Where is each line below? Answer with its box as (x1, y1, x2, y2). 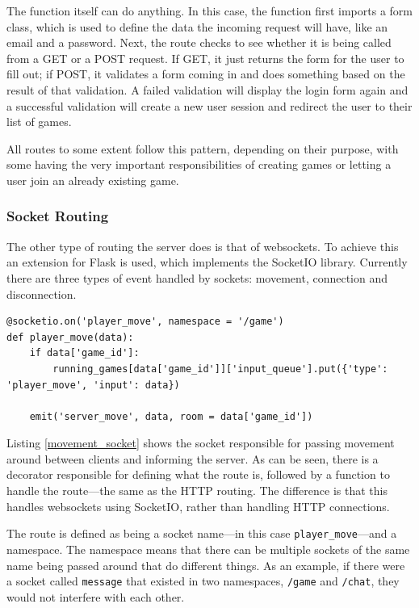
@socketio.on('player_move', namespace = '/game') (6, 316, 284, 328)
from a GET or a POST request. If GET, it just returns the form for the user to (6, 49, 404, 66)
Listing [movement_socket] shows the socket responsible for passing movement (6, 434, 395, 451)
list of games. (6, 113, 72, 130)
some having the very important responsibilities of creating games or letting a (6, 156, 392, 173)
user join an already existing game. (6, 171, 179, 188)
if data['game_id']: (29, 347, 140, 359)
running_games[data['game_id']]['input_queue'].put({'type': (52, 363, 388, 375)
